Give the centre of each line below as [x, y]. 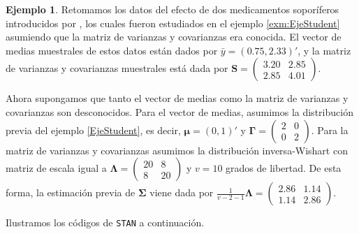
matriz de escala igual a [56, 168]
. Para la [330, 130]
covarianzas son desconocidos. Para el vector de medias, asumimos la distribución [179, 111]
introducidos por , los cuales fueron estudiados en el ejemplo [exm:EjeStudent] [173, 23]
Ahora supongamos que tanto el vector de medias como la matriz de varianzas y [177, 98]
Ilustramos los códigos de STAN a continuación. [105, 222]
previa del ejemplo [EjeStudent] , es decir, [93, 130]
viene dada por [182, 192]
